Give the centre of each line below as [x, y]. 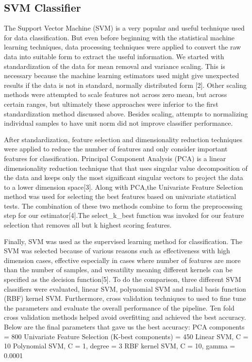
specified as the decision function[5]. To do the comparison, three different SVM [123, 279]
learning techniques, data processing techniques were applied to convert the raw [123, 47]
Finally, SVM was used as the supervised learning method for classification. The [123, 241]
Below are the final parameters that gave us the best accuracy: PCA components [124, 327]
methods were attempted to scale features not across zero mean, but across [116, 94]
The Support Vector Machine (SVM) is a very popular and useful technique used [124, 28]
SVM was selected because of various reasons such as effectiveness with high [117, 251]
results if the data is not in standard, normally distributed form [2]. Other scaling [125, 85]
